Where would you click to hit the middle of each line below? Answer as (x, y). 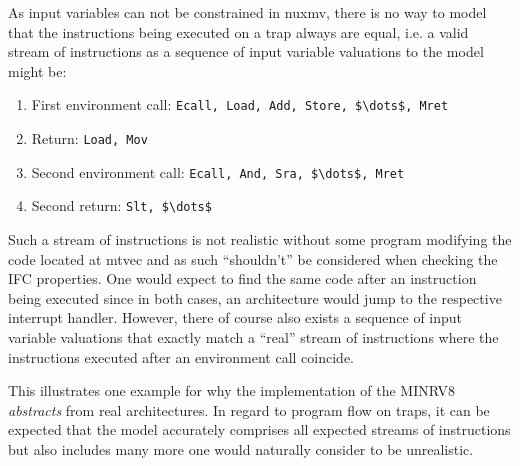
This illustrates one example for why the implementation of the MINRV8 (231, 390)
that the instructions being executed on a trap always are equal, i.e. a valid (238, 31)
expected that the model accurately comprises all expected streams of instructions (259, 429)
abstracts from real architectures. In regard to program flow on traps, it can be (249, 409)
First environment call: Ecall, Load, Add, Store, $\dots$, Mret (240, 104)
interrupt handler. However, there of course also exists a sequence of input (235, 317)
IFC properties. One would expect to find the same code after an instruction (242, 278)
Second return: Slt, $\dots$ (121, 205)
